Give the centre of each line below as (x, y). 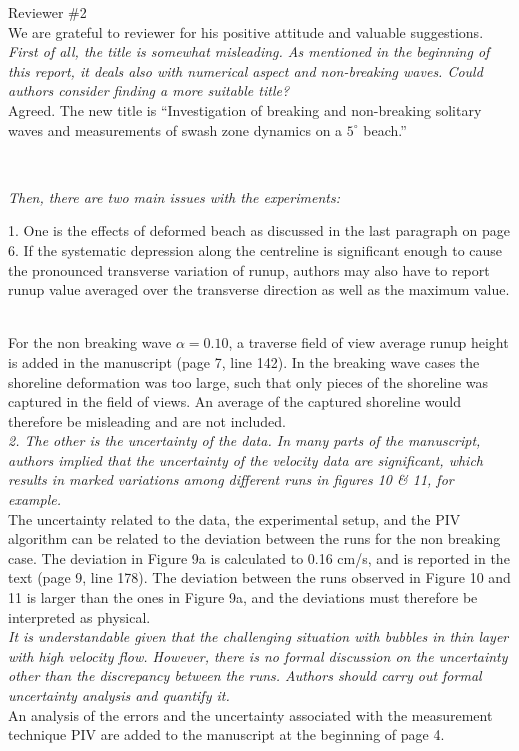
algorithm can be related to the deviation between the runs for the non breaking (254, 538)
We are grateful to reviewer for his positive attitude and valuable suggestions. (246, 31)
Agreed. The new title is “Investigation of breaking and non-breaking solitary (245, 109)
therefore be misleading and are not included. (147, 420)
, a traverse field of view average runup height (368, 342)
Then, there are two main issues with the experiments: (174, 196)
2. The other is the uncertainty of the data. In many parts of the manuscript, (244, 440)
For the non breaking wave (90, 342)
